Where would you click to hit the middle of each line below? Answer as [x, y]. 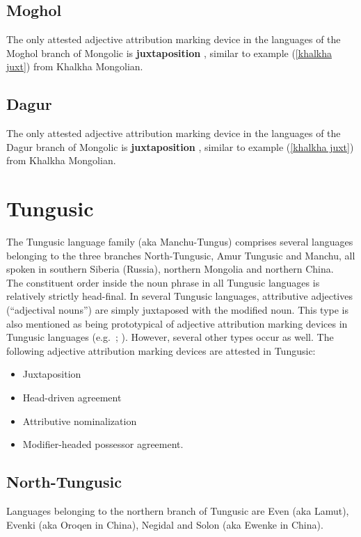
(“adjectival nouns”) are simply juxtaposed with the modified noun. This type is [178, 310]
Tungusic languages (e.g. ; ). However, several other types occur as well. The [170, 337]
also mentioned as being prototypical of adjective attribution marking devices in [177, 323]
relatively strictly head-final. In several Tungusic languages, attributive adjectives [179, 296]
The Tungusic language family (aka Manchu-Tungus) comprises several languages [180, 242]
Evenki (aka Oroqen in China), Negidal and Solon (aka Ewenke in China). [165, 524]
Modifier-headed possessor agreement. [103, 444]
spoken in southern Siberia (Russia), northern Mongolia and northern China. [170, 269]
